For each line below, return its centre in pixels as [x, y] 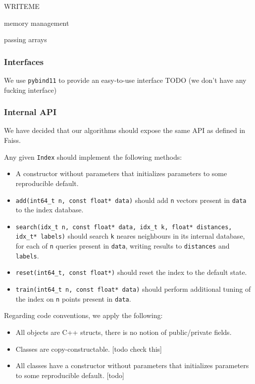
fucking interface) [30, 90]
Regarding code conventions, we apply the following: [83, 315]
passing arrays [25, 39]
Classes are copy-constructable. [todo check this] [89, 349]
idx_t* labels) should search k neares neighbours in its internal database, [130, 236]
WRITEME [22, 6]
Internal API [30, 112]
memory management [37, 23]
